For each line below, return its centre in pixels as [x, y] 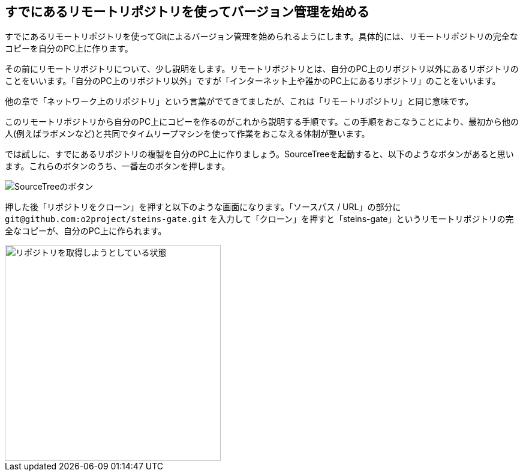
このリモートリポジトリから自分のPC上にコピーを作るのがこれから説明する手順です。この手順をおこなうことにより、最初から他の [262, 122]
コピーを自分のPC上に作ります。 [69, 49]
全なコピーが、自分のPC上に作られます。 [86, 231]
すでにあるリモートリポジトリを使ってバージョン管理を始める [187, 12]
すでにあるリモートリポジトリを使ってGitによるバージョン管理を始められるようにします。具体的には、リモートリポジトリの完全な [261, 37]
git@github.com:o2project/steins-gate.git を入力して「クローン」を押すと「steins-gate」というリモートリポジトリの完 [259, 219]
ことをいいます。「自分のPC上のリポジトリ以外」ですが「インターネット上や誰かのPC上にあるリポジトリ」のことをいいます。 [253, 81]
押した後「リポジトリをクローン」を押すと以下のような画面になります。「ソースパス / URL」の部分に [203, 207]
